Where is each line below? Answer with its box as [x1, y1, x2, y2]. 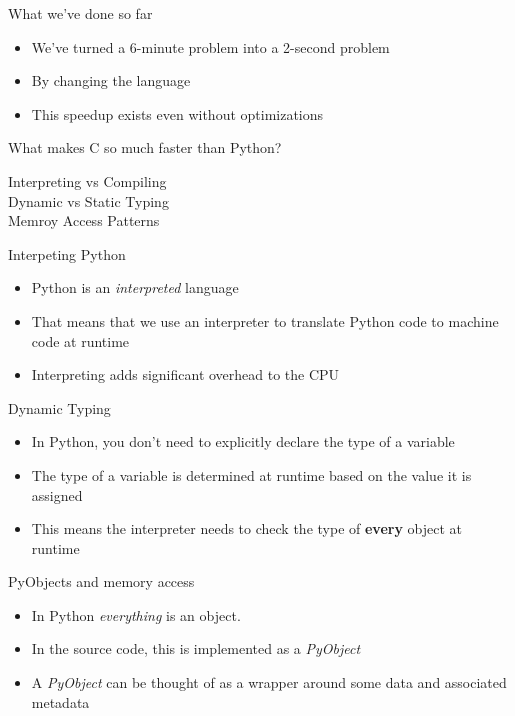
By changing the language [31, 70, 191, 91]
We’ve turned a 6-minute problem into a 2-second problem [31, 36, 390, 57]
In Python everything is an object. [31, 604, 241, 625]
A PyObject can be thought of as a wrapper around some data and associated [31, 672, 507, 693]
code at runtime [31, 330, 130, 351]
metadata [31, 691, 90, 712]
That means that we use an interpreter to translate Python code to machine [31, 310, 499, 331]
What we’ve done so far [8, 3, 153, 23]
